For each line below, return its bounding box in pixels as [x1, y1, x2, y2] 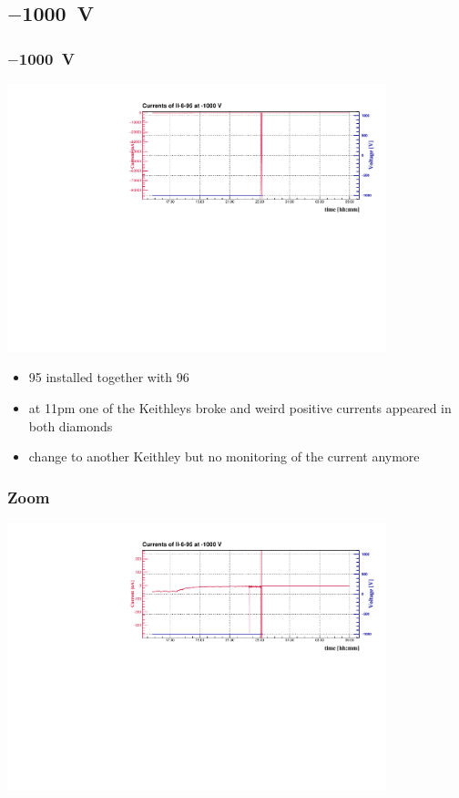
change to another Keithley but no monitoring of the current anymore [28, 447, 420, 466]
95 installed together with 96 [28, 368, 189, 387]
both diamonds [28, 416, 113, 435]
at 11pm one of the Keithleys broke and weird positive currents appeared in [28, 399, 452, 417]
